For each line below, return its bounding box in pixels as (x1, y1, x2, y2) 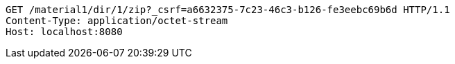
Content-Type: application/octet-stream (6, 15, 228, 26)
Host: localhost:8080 (6, 26, 123, 37)
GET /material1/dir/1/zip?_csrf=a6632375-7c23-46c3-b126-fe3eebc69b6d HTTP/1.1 (6, 4, 450, 15)
